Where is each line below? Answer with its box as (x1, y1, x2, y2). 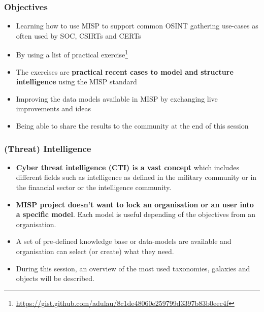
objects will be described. (16, 273, 94, 284)
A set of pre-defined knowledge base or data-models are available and (16, 236, 232, 246)
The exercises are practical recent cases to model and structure (16, 66, 234, 77)
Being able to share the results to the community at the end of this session (16, 120, 249, 131)
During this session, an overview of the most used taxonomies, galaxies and (16, 263, 250, 273)
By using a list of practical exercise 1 (16, 48, 128, 60)
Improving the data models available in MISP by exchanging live (16, 93, 218, 104)
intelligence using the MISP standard (16, 76, 137, 87)
